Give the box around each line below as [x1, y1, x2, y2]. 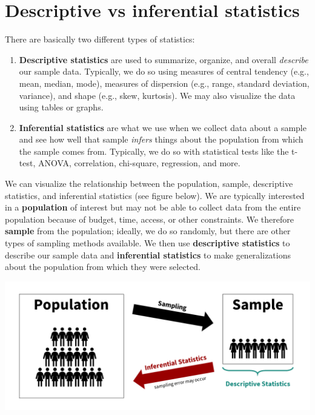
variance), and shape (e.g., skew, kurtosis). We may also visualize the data [19, 89, 296, 101]
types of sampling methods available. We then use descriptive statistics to [5, 237, 290, 249]
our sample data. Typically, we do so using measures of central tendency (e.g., [19, 65, 309, 78]
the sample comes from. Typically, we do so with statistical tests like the [19, 144, 289, 157]
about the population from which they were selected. [5, 260, 201, 273]
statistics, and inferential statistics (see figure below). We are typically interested [5, 189, 305, 201]
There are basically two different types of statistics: [5, 33, 195, 46]
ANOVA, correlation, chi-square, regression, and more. [38, 157, 240, 169]
